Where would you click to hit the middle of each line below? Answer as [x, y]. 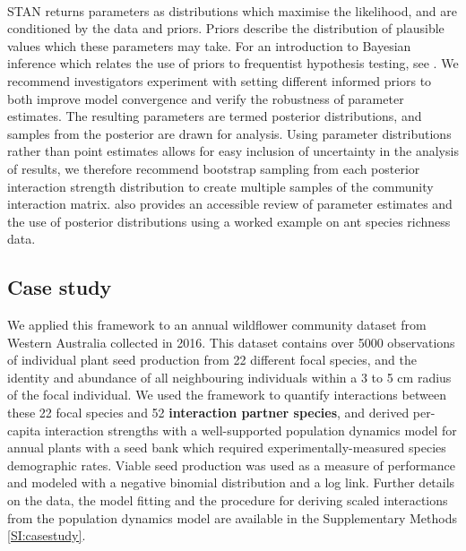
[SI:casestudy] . [47, 535]
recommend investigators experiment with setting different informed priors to [220, 80]
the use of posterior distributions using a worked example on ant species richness [229, 221]
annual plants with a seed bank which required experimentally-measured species [227, 448]
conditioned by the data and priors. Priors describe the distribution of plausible [226, 28]
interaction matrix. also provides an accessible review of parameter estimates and [230, 204]
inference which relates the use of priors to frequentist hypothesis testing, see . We [233, 63]
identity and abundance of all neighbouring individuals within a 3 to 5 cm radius [229, 377]
